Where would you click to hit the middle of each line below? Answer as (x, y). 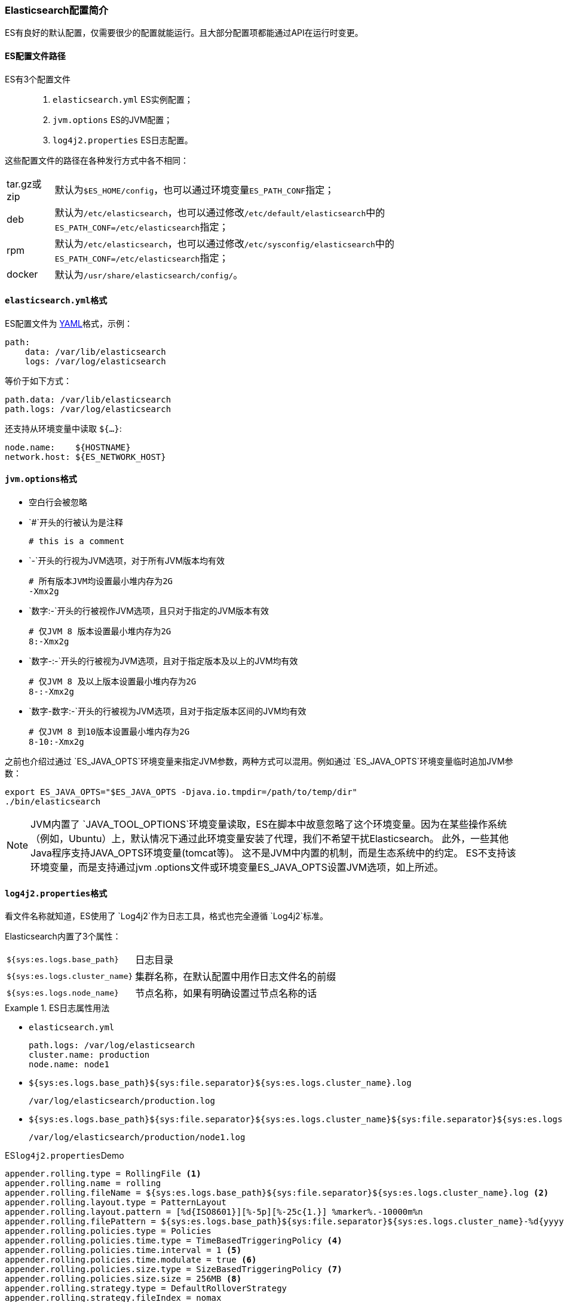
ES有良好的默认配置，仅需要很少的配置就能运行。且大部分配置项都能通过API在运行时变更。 (184, 33)
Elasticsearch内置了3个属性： (63, 936)
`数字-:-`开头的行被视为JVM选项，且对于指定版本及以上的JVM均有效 (163, 661)
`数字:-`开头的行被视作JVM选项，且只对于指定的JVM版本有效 (149, 611)
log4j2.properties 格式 (56, 893)
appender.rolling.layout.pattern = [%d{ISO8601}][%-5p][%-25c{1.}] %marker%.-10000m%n (214, 1212)
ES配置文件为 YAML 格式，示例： (69, 323)
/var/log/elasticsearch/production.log (122, 1101)
